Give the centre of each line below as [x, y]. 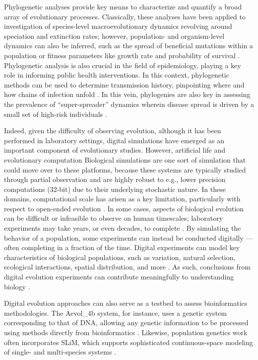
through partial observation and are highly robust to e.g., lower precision [115, 179]
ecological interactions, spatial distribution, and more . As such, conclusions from [127, 267]
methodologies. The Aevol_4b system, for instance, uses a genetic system [115, 313]
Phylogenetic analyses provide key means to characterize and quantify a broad [123, 6]
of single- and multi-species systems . [60, 352]
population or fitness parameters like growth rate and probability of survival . [122, 55]
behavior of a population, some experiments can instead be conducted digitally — [129, 237]
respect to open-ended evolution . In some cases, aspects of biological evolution [124, 208]
